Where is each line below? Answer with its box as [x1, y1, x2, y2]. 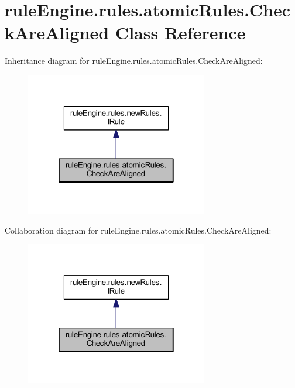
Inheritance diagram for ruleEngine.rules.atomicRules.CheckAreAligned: [5, 54, 263, 67]
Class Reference [115, 20, 246, 44]
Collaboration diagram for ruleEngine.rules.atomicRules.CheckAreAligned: [5, 224, 272, 236]
